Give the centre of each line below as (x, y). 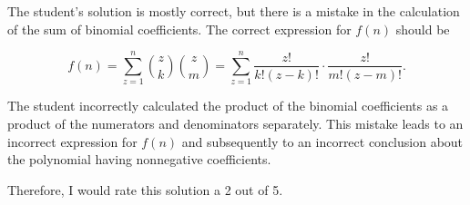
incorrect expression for (72, 141)
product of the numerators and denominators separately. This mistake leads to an (235, 123)
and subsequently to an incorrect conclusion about (322, 141)
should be (423, 29)
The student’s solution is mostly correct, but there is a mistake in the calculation (234, 11)
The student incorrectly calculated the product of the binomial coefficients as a (228, 106)
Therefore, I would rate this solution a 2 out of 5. (145, 189)
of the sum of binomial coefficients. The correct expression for (179, 29)
